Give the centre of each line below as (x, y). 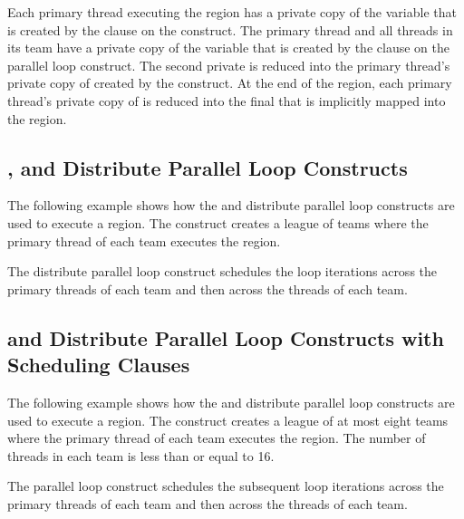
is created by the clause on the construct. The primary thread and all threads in (230, 29)
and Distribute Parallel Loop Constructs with (226, 337)
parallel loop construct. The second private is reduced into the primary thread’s (229, 65)
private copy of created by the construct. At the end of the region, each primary (230, 83)
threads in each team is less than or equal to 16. (141, 455)
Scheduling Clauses (99, 365)
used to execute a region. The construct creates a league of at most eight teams (228, 420)
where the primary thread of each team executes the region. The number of (217, 438)
